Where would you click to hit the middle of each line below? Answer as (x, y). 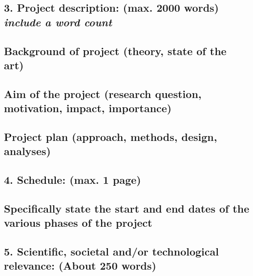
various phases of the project (78, 223)
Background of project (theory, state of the (115, 50)
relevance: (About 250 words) (80, 266)
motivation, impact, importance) (88, 108)
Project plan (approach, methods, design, (111, 136)
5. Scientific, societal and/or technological (111, 251)
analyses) (27, 151)
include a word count (58, 22)
